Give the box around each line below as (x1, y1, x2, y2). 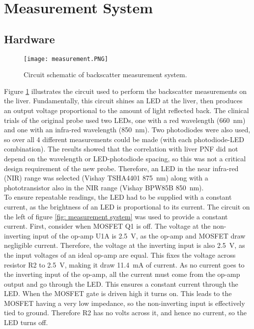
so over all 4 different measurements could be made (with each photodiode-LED (4, 134, 244, 144)
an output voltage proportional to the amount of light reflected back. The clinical (4, 105, 249, 116)
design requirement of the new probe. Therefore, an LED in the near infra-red (4, 163, 239, 173)
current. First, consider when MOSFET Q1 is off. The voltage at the (4, 221, 211, 231)
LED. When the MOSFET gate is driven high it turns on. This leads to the (4, 288, 232, 299)
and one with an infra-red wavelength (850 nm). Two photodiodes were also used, (4, 124, 251, 135)
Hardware (4, 31, 55, 46)
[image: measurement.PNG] (24, 55, 108, 62)
